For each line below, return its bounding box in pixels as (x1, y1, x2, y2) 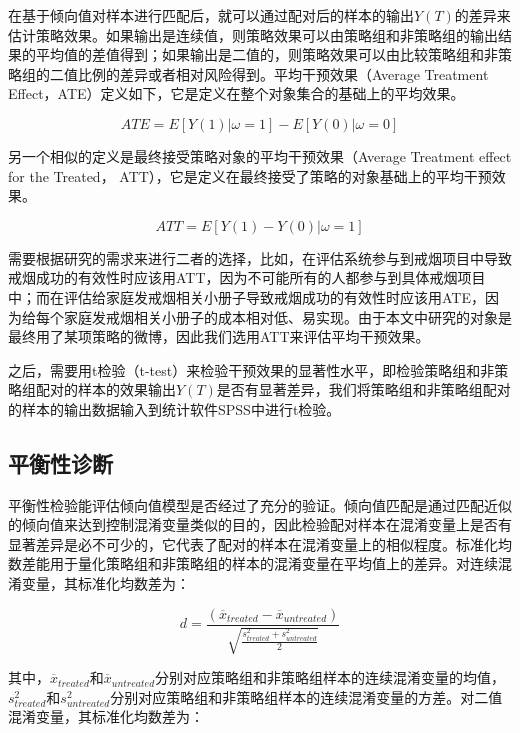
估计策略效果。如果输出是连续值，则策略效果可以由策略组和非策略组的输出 (8, 24, 498, 45)
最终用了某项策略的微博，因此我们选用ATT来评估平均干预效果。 (8, 326, 430, 347)
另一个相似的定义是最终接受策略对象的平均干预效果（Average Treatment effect (8, 145, 512, 166)
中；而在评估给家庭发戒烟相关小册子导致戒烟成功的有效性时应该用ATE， (8, 286, 485, 307)
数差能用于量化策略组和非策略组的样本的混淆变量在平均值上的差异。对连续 (8, 553, 498, 574)
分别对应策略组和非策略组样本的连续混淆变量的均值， (155, 667, 506, 688)
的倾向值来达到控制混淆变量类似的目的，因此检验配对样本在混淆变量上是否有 (8, 514, 512, 535)
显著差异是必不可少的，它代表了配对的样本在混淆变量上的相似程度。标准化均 (8, 533, 512, 554)
